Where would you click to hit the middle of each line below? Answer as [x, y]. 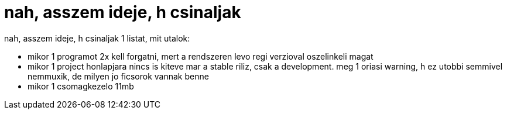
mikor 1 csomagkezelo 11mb [81, 86]
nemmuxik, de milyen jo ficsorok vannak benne [118, 76]
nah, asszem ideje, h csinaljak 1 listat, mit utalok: [97, 38]
